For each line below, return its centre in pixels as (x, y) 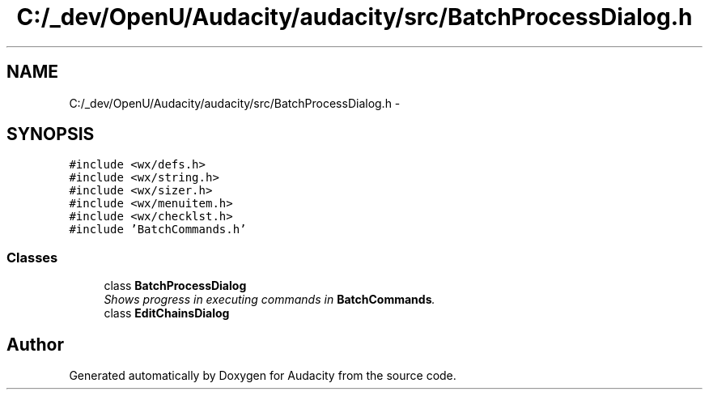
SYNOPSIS (51, 134)
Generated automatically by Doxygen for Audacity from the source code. (263, 376)
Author (35, 344)
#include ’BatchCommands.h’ (158, 230)
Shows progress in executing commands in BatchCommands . (270, 300)
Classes (32, 257)
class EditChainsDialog (167, 313)
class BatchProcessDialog (175, 286)
